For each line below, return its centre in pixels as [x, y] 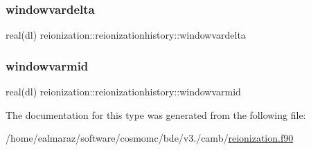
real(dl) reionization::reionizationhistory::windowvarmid [123, 92]
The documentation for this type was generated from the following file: [156, 114]
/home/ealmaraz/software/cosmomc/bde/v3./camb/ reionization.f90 [150, 138]
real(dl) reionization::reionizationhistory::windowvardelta [126, 35]
